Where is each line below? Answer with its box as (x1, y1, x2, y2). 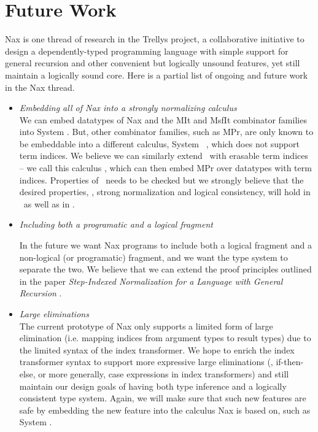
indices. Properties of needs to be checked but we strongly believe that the (19, 173, 304, 186)
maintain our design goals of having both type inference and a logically (19, 379, 287, 392)
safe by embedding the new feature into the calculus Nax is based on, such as (19, 403, 311, 416)
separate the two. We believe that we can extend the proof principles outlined (19, 263, 312, 276)
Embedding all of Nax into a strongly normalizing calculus (19, 101, 237, 114)
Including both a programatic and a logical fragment (19, 218, 213, 231)
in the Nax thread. (5, 80, 75, 93)
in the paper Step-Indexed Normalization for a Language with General (19, 274, 283, 287)
